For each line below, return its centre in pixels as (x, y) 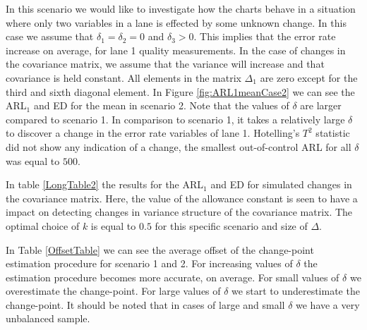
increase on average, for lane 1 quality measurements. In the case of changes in (176, 50)
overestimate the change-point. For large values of (113, 291)
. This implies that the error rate (265, 36)
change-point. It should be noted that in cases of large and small (145, 304)
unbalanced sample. (48, 318)
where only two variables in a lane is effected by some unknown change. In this (176, 22)
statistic (333, 133)
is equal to (113, 225)
